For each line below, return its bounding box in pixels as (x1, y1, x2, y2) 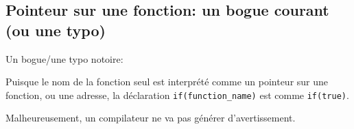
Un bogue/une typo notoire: (5, 51, 123, 66)
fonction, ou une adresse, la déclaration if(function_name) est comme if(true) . (5, 87, 349, 102)
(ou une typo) (5, 19, 106, 40)
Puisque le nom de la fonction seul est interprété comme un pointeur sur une (5, 74, 329, 89)
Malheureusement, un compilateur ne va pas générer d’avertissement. (5, 111, 296, 125)
